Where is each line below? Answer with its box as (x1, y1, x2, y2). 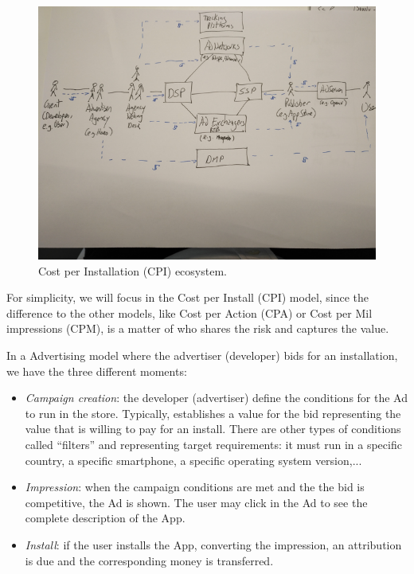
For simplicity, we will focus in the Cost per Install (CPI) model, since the (6, 289, 369, 306)
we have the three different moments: (6, 362, 187, 379)
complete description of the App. (25, 510, 186, 526)
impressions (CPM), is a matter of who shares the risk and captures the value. (6, 320, 389, 337)
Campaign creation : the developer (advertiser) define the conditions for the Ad (25, 389, 408, 406)
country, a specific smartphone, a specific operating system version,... (25, 451, 362, 468)
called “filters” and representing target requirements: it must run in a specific (25, 435, 402, 452)
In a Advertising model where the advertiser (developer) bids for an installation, (6, 346, 398, 363)
